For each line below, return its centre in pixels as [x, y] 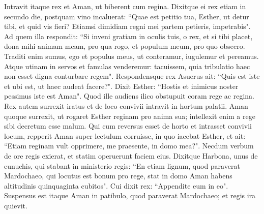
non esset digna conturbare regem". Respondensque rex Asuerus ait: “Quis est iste [132, 76]
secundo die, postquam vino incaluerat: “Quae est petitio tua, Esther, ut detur [127, 16]
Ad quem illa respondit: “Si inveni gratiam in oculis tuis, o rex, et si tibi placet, [128, 36]
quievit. [16, 205]
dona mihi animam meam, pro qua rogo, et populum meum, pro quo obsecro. [125, 46]
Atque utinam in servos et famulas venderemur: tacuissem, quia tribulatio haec [127, 66]
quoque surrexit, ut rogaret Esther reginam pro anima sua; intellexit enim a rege [130, 116]
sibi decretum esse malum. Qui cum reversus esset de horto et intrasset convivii [128, 126]
